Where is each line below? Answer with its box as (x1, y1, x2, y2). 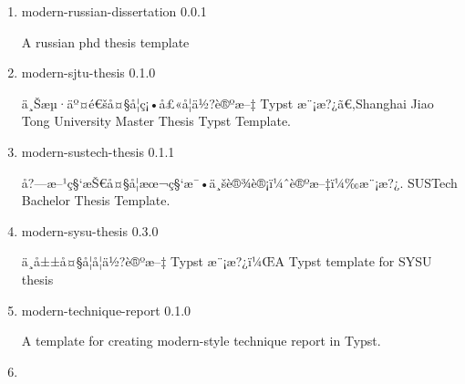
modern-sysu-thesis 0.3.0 (21, 221, 159, 240)
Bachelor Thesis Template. (21, 191, 170, 210)
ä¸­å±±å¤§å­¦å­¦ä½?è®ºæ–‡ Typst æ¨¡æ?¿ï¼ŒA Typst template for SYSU (21, 252, 432, 271)
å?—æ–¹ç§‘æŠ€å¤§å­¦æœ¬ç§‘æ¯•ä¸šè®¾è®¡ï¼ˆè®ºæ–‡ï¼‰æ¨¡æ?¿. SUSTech (21, 172, 458, 192)
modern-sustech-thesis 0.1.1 (21, 141, 175, 161)
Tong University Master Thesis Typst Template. (21, 111, 292, 130)
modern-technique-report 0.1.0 (21, 300, 191, 319)
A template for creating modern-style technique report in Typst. (21, 331, 381, 350)
